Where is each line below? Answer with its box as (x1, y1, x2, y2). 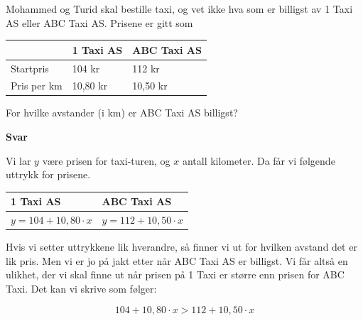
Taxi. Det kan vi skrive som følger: (6, 281, 157, 296)
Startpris (11, 60, 49, 75)
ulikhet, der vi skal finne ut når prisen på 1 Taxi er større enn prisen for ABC (6, 267, 345, 282)
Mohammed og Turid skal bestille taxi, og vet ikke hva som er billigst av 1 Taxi (6, 1, 353, 16)
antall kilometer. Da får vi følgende (182, 153, 335, 168)
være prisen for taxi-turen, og (42, 153, 170, 168)
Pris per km (11, 78, 63, 93)
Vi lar (6, 153, 31, 168)
